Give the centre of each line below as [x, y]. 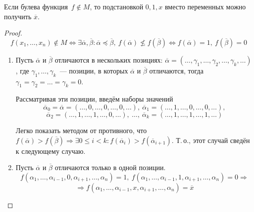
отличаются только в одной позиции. [110, 167]
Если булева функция [36, 6]
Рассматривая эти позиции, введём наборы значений [94, 99]
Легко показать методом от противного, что [81, 130]
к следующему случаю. [51, 151]
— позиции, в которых [94, 70]
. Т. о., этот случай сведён [211, 140]
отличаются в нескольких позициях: [109, 59]
